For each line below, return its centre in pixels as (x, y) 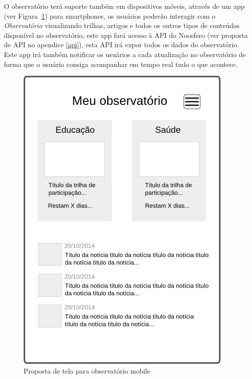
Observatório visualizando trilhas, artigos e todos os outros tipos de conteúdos (122, 25)
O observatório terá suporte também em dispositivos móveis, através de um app (124, 6)
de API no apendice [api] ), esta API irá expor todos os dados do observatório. (122, 45)
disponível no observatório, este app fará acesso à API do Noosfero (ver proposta (126, 35)
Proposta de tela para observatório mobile (87, 370)
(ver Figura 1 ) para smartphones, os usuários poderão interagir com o (110, 16)
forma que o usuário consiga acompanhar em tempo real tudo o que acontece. (121, 64)
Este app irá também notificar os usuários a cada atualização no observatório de (125, 54)
